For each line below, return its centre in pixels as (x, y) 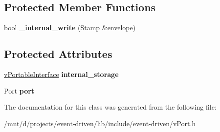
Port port (19, 90)
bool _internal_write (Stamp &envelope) (70, 28)
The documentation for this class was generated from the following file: (110, 107)
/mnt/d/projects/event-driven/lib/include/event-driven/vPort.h (100, 123)
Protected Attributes (58, 54)
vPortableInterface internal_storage (61, 74)
